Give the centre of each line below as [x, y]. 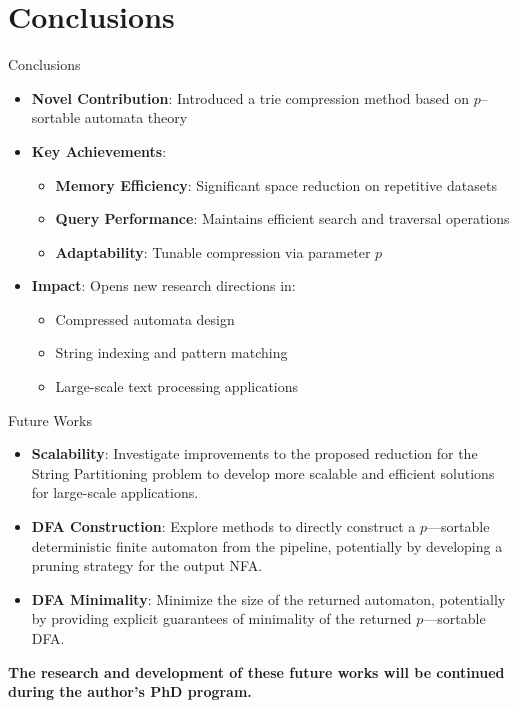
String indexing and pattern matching [171, 352]
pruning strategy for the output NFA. [147, 565]
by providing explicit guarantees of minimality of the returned [221, 618]
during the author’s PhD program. [130, 691]
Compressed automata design [145, 318]
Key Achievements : [99, 150]
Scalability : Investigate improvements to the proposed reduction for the [254, 453]
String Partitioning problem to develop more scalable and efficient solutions [263, 472]
